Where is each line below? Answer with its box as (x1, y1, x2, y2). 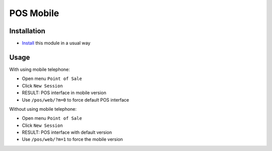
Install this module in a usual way (22, 40, 91, 46)
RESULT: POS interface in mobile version (22, 90, 107, 96)
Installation (9, 27, 45, 35)
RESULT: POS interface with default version (22, 129, 112, 135)
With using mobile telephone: (9, 66, 70, 72)
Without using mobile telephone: (9, 106, 77, 112)
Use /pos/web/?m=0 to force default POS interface (22, 97, 129, 103)
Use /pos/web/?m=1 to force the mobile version (22, 136, 123, 142)
